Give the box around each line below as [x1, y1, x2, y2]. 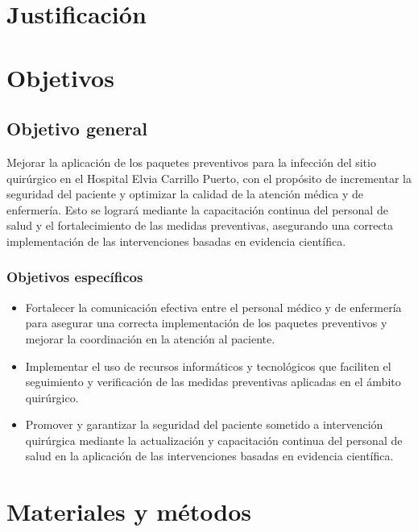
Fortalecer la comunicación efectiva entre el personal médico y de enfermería [25, 298, 402, 315]
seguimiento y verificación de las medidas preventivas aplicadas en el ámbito [25, 373, 401, 390]
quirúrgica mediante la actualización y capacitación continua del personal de [25, 431, 403, 448]
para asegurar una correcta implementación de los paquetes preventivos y [25, 314, 387, 331]
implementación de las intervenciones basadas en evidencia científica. [6, 232, 346, 249]
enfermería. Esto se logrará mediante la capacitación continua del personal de [6, 201, 388, 218]
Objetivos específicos [6, 267, 143, 287]
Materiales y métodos [6, 495, 251, 528]
